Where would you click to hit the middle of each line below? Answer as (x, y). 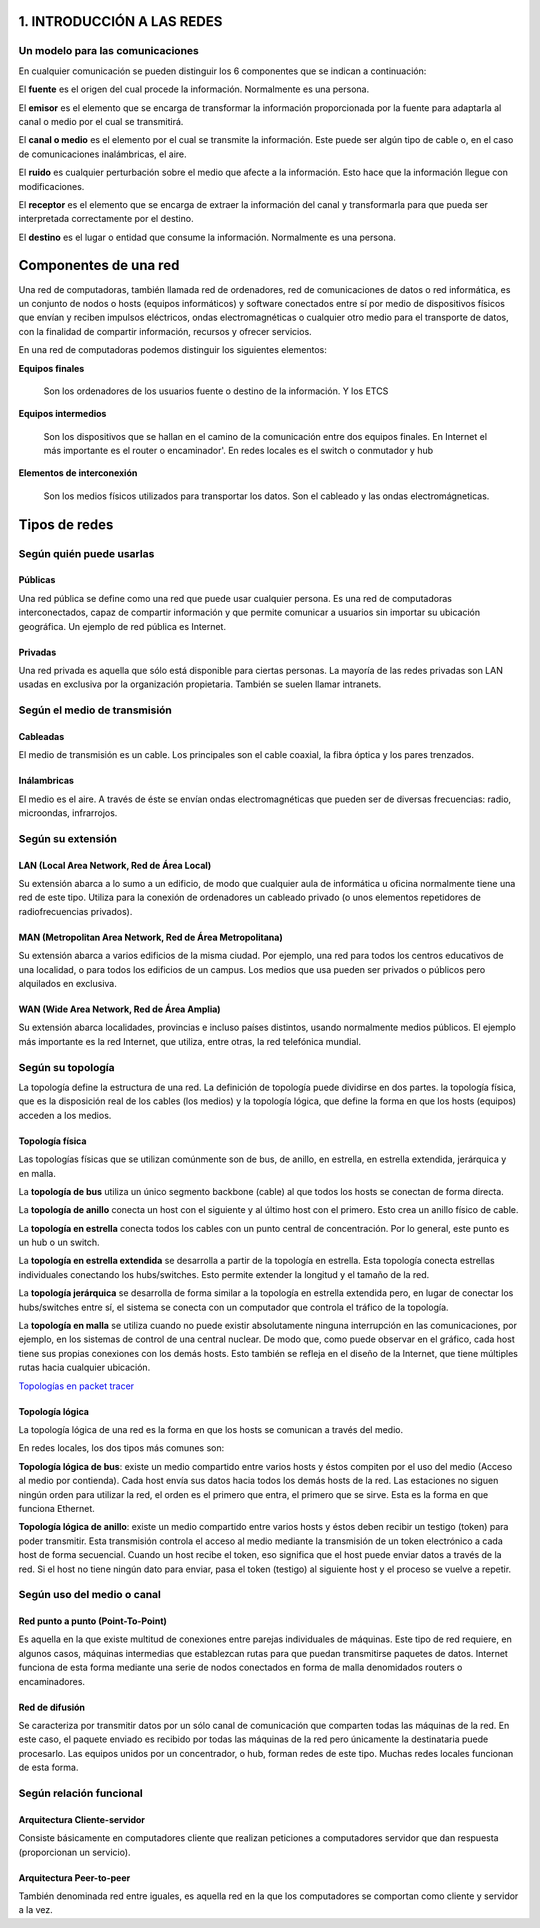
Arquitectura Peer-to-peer (74, 1877)
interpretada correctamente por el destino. (106, 219)
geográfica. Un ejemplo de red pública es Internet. (122, 626)
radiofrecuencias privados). (75, 911)
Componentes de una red (99, 265)
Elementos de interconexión (78, 473)
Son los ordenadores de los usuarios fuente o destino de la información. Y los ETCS (216, 391)
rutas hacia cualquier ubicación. (84, 1367)
